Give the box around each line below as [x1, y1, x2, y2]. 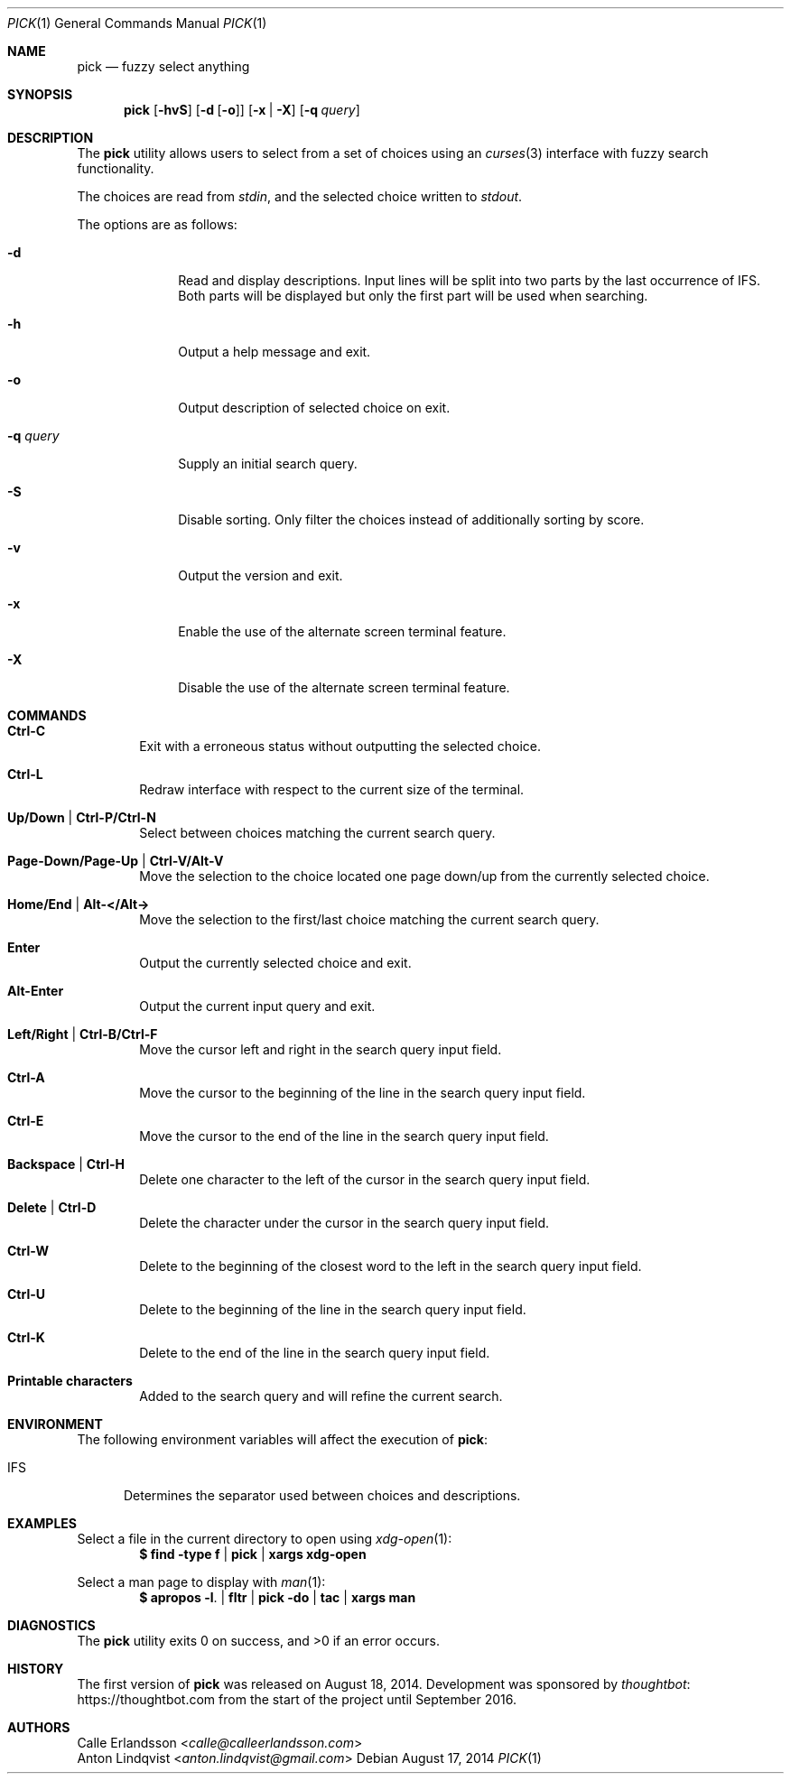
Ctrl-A [7, 1070, 45, 1085]
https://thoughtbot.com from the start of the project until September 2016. [77, 1692, 516, 1707]
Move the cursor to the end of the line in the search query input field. [139, 1128, 549, 1144]
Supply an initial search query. [178, 456, 358, 471]
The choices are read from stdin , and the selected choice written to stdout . [77, 189, 523, 204]
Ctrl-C [7, 723, 46, 738]
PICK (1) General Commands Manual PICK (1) [7, 15, 267, 31]
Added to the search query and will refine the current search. [139, 1388, 503, 1404]
